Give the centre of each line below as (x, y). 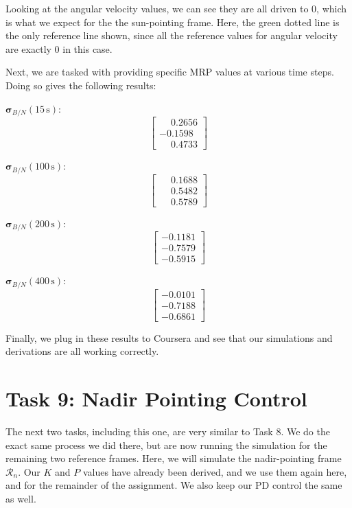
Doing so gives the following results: (81, 85)
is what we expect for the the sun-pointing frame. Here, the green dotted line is (173, 22)
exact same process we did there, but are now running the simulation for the (166, 444)
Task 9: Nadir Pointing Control (156, 399)
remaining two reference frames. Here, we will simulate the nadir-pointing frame (174, 458)
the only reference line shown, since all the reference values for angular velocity (172, 35)
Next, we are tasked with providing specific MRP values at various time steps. (170, 72)
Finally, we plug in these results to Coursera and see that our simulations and (169, 337)
